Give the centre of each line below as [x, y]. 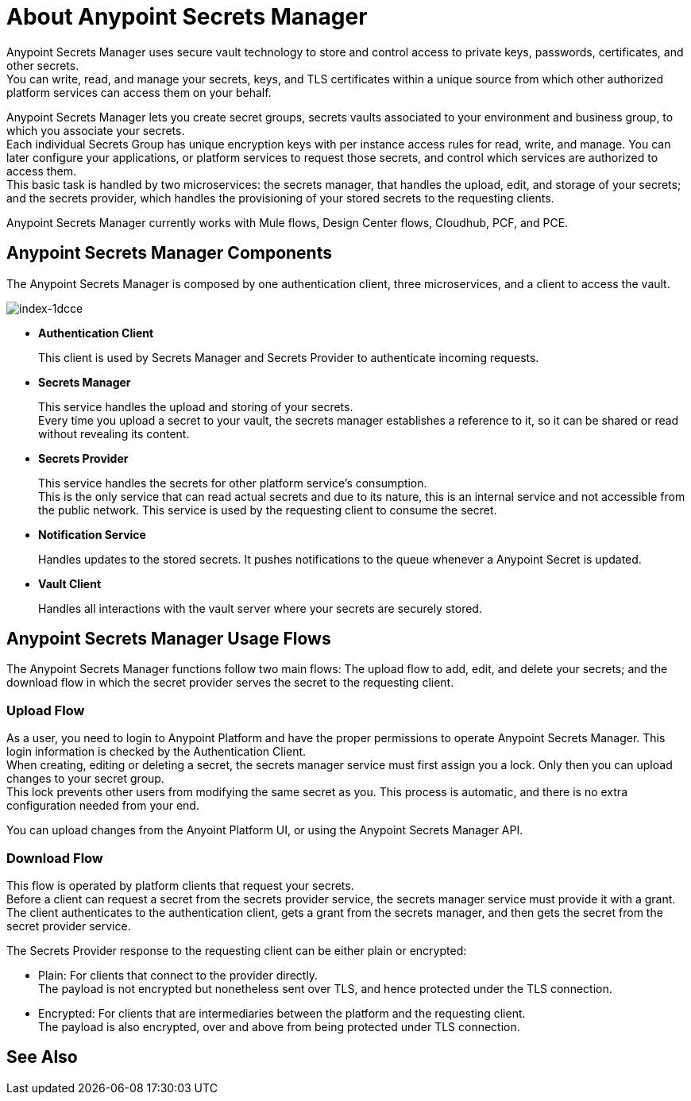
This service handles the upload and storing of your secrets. [196, 406]
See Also [42, 1057]
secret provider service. [69, 926]
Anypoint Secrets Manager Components [169, 253]
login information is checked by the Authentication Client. [156, 752]
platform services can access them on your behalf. [139, 92]
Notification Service [92, 534]
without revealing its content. [114, 433]
